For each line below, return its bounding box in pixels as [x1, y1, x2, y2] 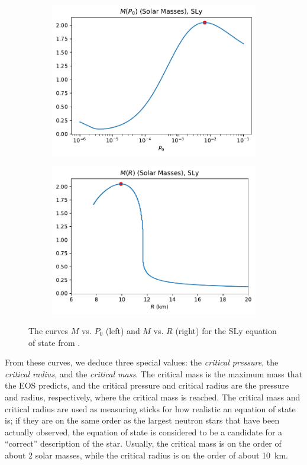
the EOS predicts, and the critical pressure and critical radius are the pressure [5, 379, 289, 392]
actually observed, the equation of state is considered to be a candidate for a [5, 425, 283, 438]
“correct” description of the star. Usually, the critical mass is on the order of [5, 437, 282, 450]
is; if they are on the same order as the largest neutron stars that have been [5, 414, 280, 426]
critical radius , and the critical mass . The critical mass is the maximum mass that [5, 367, 303, 380]
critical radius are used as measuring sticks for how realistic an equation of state [5, 402, 296, 415]
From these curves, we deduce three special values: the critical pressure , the [5, 356, 279, 368]
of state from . [28, 336, 80, 348]
